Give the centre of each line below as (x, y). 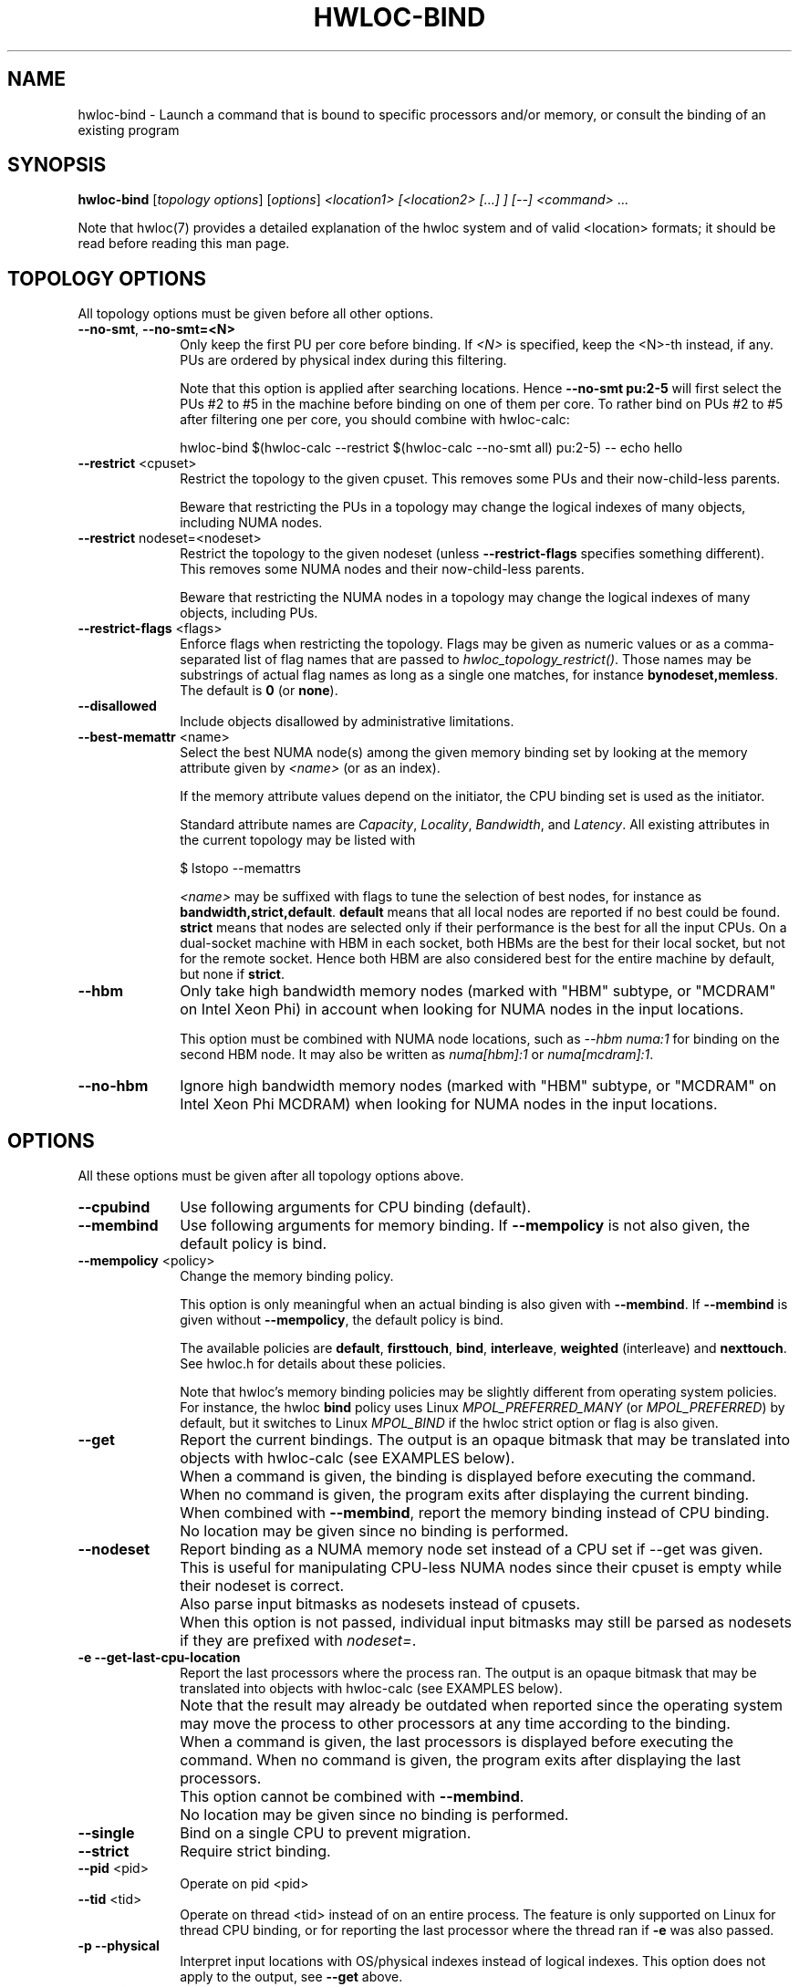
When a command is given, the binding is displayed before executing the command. (468, 1477)
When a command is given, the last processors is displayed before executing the (457, 1742)
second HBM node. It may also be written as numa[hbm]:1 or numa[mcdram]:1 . (417, 1055)
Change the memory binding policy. (287, 1276)
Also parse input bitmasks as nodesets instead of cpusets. (380, 1604)
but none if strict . (233, 974)
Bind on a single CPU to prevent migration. (326, 1833)
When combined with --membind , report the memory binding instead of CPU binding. (475, 1513)
